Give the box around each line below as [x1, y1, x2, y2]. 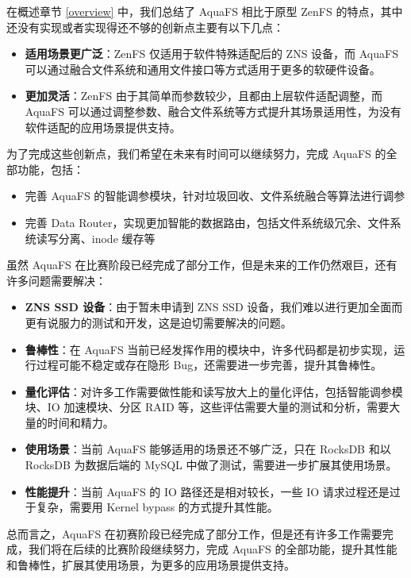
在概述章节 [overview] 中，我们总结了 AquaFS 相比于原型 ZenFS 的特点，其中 [6, 3, 403, 19]
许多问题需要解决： [6, 272, 106, 288]
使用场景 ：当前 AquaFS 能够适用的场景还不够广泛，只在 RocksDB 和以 [25, 441, 391, 457]
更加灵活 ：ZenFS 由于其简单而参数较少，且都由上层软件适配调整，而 [25, 87, 382, 104]
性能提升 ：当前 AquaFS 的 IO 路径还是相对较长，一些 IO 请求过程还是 [25, 483, 390, 499]
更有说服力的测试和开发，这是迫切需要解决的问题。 [25, 314, 292, 330]
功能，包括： [17, 160, 84, 177]
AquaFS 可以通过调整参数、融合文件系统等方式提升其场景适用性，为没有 [25, 102, 401, 119]
